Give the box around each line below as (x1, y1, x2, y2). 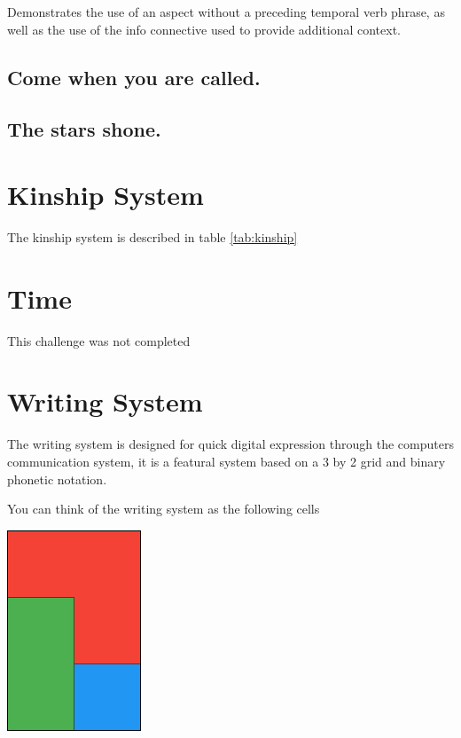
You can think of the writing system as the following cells (7, 499, 320, 518)
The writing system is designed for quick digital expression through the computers (7, 435, 454, 453)
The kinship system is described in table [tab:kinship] (7, 227, 298, 246)
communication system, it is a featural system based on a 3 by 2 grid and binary (7, 451, 446, 470)
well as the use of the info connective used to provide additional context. (7, 20, 401, 38)
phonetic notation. (7, 469, 107, 488)
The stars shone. (7, 115, 161, 143)
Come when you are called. (7, 63, 261, 90)
